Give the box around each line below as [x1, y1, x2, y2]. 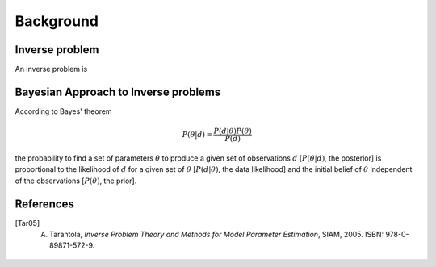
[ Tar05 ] [15, 218, 40, 227]
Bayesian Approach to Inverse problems [15, 85, 221, 98]
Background [15, 12, 99, 30]
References [15, 197, 74, 211]
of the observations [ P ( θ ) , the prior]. [15, 176, 137, 186]
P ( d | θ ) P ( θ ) [213, 127, 252, 136]
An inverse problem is [15, 65, 88, 74]
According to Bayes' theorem [15, 106, 112, 116]
